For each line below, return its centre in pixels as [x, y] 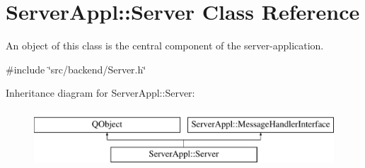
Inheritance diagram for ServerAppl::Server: [100, 93]
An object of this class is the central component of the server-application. [165, 46]
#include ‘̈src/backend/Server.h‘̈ [76, 69]
